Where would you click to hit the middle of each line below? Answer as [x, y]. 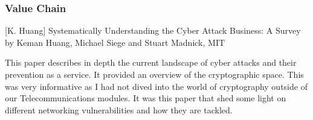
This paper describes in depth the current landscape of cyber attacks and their [151, 62]
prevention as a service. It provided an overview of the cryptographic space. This [154, 74]
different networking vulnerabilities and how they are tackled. [119, 109]
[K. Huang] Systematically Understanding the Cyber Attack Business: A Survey [153, 30]
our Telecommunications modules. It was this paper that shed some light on [146, 98]
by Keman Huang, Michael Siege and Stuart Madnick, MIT [115, 42]
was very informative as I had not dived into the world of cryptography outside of [156, 86]
